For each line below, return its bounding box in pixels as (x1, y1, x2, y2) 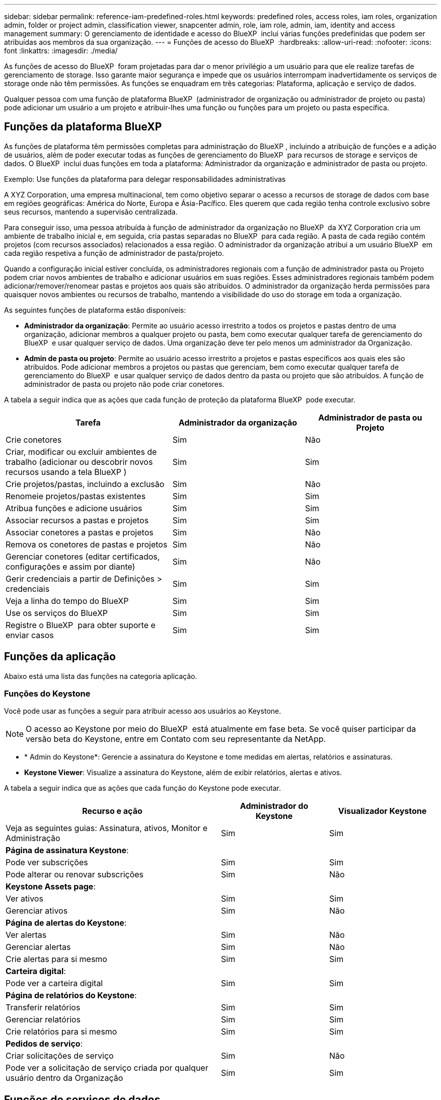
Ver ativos (6, 893, 43, 904)
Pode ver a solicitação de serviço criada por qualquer (6, 1063, 208, 1073)
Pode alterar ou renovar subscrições (6, 869, 144, 880)
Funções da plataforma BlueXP (4, 120, 162, 133)
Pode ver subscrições (6, 857, 88, 868)
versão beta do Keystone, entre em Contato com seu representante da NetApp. (26, 734, 326, 744)
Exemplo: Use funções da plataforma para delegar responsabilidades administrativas (4, 174, 286, 183)
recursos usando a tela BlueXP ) (6, 466, 127, 477)
